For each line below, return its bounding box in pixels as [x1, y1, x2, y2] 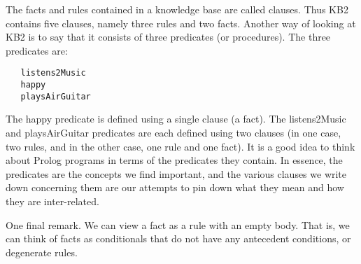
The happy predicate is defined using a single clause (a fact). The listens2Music [6, 111, 346, 126]
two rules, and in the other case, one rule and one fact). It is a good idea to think [6, 139, 355, 153]
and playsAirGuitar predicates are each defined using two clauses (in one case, [6, 125, 341, 139]
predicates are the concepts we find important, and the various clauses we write [6, 166, 347, 181]
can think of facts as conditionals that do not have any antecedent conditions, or [6, 231, 351, 246]
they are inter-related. [6, 193, 99, 208]
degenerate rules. [6, 244, 78, 259]
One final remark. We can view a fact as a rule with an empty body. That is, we [6, 217, 350, 232]
